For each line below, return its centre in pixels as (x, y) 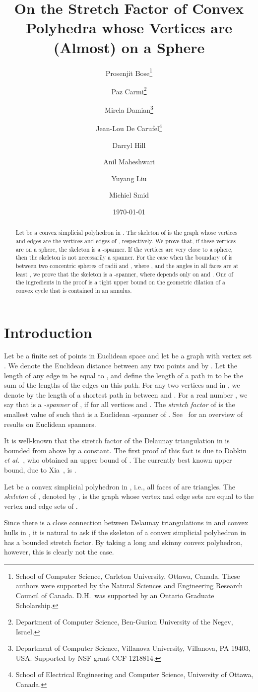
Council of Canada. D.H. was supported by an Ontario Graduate (115, 595)
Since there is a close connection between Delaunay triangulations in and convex (126, 522)
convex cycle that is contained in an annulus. (74, 290)
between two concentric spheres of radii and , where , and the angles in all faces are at (127, 265)
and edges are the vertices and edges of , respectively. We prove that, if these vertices (126, 241)
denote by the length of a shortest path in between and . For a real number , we (126, 394)
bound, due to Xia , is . (40, 469)
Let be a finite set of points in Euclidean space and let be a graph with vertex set (128, 356)
